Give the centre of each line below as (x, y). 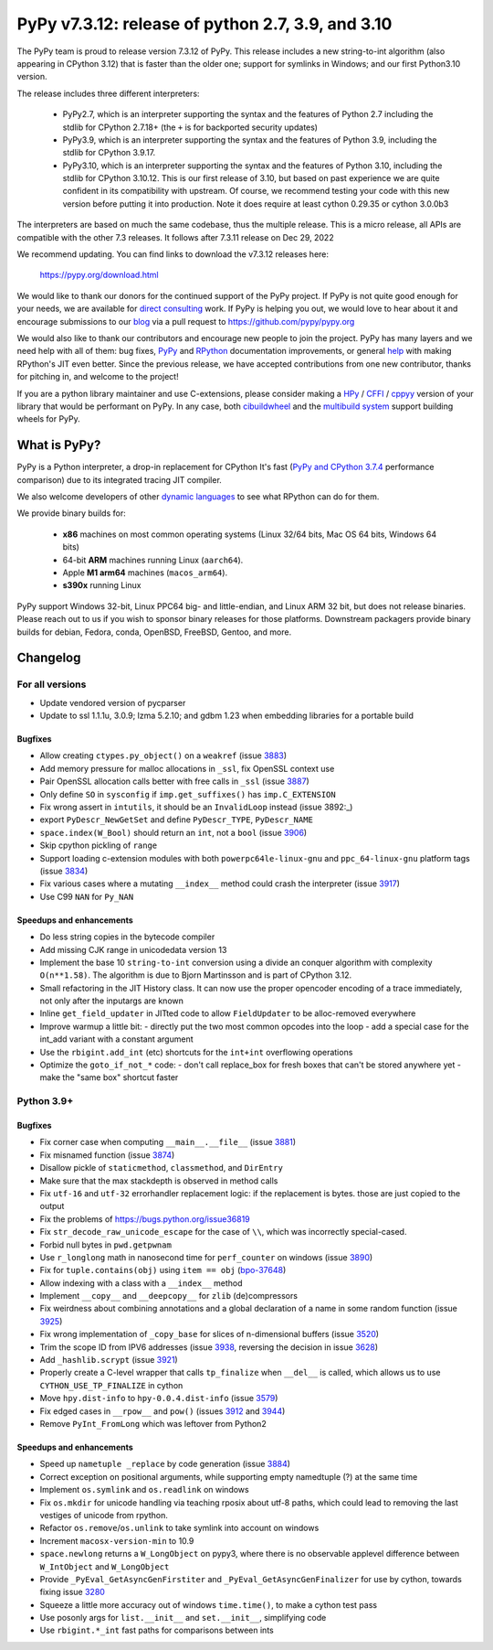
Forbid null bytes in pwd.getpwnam (106, 1245)
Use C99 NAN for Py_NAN (87, 896)
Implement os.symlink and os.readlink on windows (145, 1490)
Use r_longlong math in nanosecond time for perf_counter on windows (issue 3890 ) (206, 1257)
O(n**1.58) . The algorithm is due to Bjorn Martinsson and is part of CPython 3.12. (196, 975)
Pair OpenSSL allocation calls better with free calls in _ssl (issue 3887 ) (174, 781)
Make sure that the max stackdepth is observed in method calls (159, 1181)
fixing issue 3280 (72, 1592)
